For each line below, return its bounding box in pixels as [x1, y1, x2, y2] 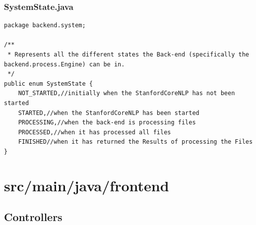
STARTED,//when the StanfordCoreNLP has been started [18, 109, 199, 116]
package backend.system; [4, 22, 86, 29]
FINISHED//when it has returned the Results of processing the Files [18, 138, 253, 146]
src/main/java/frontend [4, 175, 169, 195]
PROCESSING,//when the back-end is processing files [18, 119, 196, 126]
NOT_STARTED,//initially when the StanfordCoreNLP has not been [18, 90, 235, 97]
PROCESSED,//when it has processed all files [18, 128, 171, 136]
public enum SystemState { [4, 80, 93, 87]
